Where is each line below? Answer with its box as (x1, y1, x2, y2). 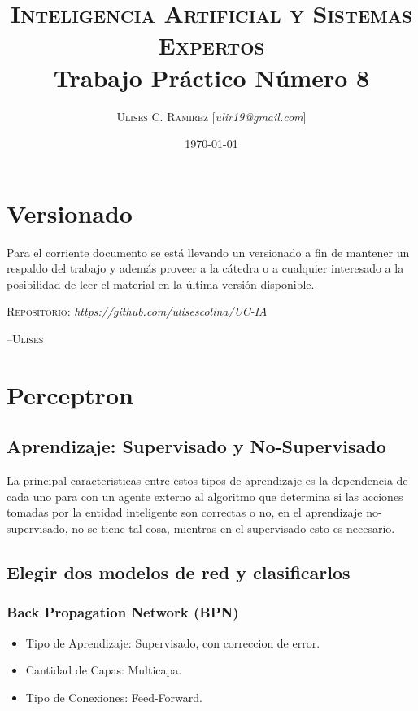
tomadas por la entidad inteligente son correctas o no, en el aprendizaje (7, 504, 363, 521)
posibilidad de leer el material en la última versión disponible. (7, 275, 315, 292)
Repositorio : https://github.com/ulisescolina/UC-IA (7, 303, 268, 320)
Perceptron (7, 377, 133, 411)
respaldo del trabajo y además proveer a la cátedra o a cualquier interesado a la (7, 260, 404, 277)
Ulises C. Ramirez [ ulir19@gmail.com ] (116, 107, 307, 124)
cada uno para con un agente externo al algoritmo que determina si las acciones (7, 487, 403, 504)
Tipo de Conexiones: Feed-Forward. (25, 688, 202, 705)
